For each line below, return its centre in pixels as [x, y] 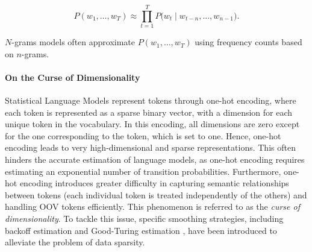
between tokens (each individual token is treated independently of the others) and [156, 194]
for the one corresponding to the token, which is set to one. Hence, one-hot [143, 135]
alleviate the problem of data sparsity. [75, 242]
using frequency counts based [248, 42]
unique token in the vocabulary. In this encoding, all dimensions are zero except [152, 124]
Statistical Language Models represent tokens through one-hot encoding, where [151, 100]
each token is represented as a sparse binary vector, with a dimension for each [149, 112]
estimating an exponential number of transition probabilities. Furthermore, [143, 171]
